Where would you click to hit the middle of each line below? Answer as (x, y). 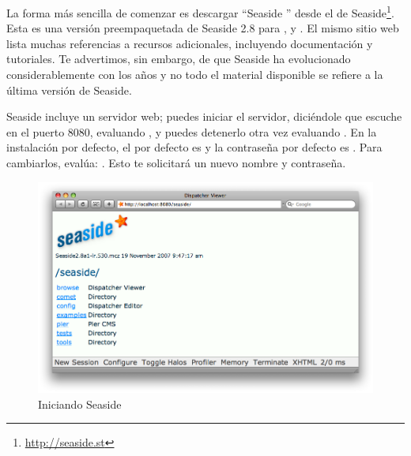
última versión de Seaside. (69, 90)
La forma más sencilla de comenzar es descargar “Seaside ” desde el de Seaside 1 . (200, 11)
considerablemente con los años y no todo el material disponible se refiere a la (195, 75)
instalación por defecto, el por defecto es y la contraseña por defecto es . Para (194, 147)
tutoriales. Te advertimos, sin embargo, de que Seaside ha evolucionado (179, 59)
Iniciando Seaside (80, 404)
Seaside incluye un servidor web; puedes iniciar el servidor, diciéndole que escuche (204, 116)
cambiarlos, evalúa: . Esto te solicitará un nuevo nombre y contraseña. (176, 163)
